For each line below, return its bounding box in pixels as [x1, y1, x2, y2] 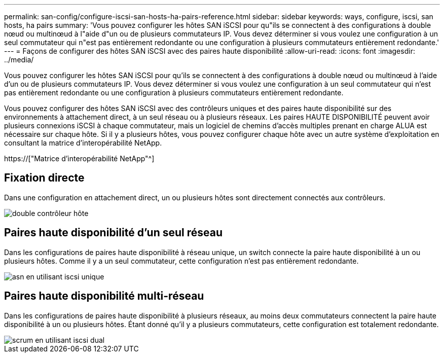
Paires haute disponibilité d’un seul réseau [4, 226, 223, 239]
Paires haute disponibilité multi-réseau [4, 290, 204, 303]
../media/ [4, 55, 34, 64]
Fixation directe [4, 171, 85, 185]
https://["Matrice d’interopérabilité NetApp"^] [4, 154, 155, 163]
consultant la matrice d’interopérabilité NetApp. [4, 138, 162, 147]
